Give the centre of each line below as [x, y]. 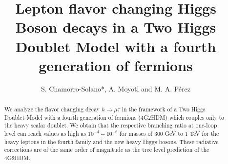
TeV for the [204, 134]
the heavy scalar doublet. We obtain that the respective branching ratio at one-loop [111, 125]
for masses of [136, 134]
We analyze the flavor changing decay [52, 109]
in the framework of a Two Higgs [164, 109]
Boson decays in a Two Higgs [116, 27]
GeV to [174, 134]
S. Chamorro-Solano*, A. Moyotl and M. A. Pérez [116, 88]
